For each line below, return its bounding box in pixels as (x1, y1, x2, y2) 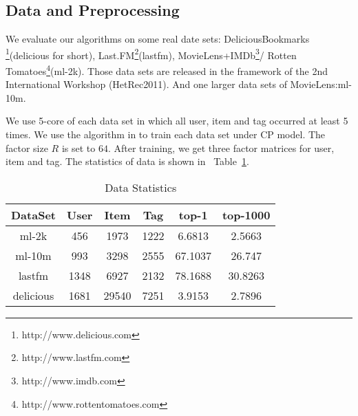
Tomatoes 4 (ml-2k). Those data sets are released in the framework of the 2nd (6, 62, 328, 78)
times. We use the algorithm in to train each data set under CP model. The (6, 127, 326, 142)
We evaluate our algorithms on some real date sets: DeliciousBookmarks (6, 32, 310, 46)
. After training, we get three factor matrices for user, (107, 140, 335, 155)
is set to (61, 140, 96, 155)
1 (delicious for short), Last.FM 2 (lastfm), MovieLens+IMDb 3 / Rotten (6, 45, 297, 62)
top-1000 (222, 206, 271, 223)
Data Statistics (105, 179, 177, 195)
